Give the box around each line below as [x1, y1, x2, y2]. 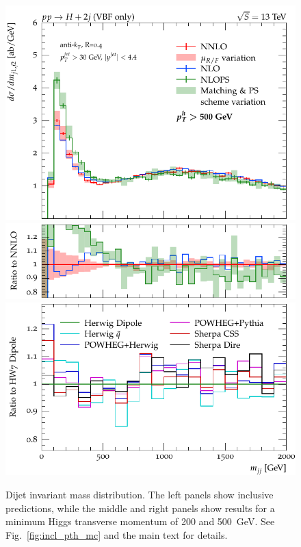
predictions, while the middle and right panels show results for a [5, 500, 275, 515]
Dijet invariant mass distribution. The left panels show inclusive [5, 487, 274, 501]
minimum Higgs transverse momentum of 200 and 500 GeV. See [5, 514, 275, 529]
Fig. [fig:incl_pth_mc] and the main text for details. [5, 527, 228, 542]
